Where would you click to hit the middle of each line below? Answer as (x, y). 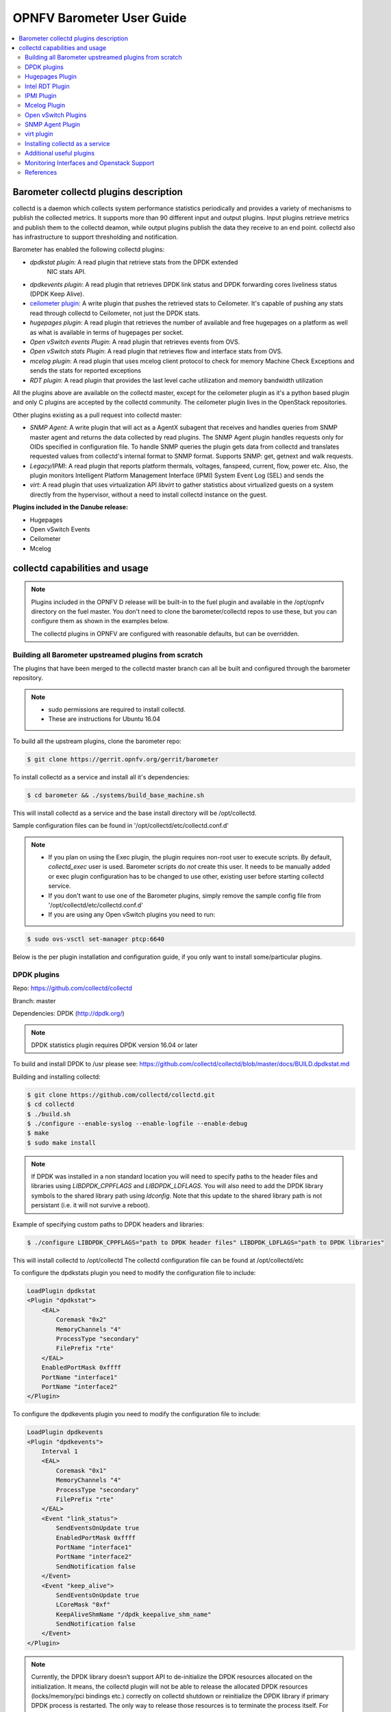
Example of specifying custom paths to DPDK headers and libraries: (109, 1224)
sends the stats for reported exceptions (86, 370)
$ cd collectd (51, 1105)
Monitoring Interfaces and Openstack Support (90, 163)
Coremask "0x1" (81, 1470)
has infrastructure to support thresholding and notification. (95, 237)
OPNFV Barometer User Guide (100, 18)
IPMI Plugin (41, 95)
